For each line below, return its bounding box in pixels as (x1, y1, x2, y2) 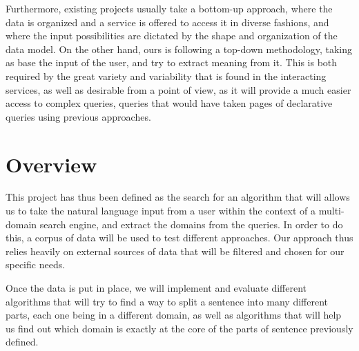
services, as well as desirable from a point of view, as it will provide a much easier (6, 82, 351, 97)
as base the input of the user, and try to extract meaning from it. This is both (6, 55, 338, 70)
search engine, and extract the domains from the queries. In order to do (39, 217, 343, 231)
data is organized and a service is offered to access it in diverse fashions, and (6, 14, 329, 29)
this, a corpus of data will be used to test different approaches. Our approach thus (6, 230, 353, 245)
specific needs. (6, 257, 66, 272)
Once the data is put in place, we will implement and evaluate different (6, 281, 307, 295)
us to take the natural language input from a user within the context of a (6, 203, 316, 218)
